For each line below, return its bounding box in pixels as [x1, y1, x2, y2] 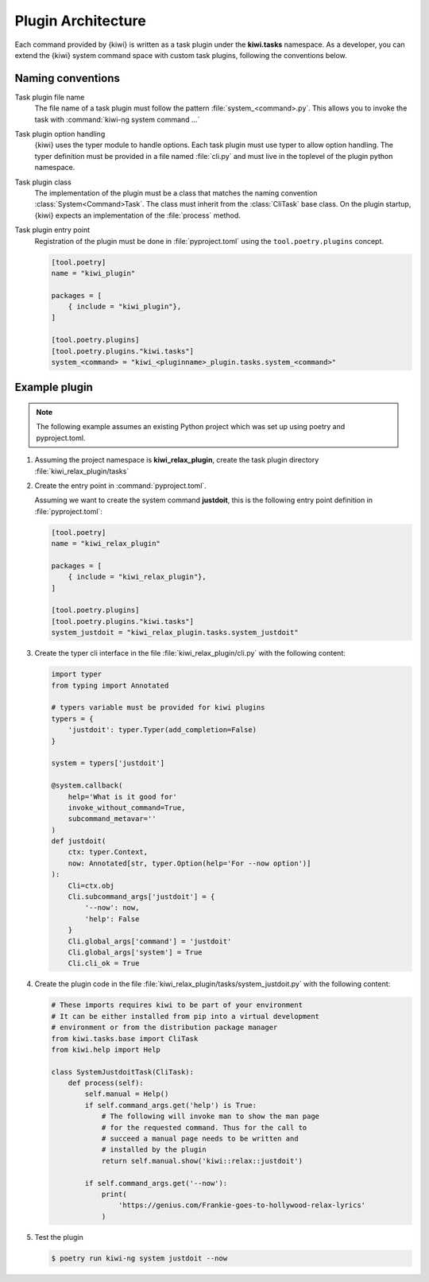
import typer [51, 670, 102, 679]
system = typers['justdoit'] [51, 759, 165, 768]
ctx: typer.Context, [68, 847, 149, 857]
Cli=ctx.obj [68, 881, 115, 890]
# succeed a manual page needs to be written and [101, 1134, 299, 1144]
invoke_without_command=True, [68, 803, 186, 812]
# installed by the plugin [101, 1145, 207, 1154]
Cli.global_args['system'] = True [68, 948, 203, 957]
